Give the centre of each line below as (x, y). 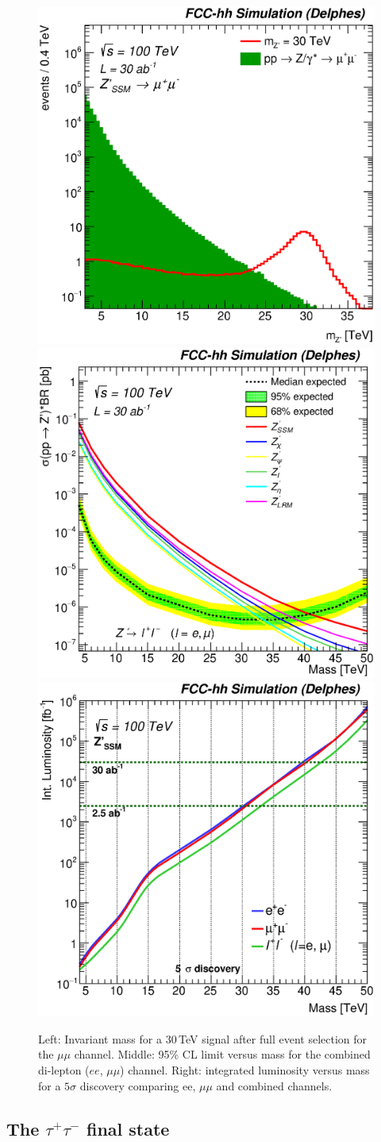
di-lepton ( (64, 1070)
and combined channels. (274, 1085)
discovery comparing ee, (138, 1085)
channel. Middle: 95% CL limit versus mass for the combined (222, 1054)
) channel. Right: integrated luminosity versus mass (245, 1070)
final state (128, 1128)
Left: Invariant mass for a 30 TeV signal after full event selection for (203, 1038)
